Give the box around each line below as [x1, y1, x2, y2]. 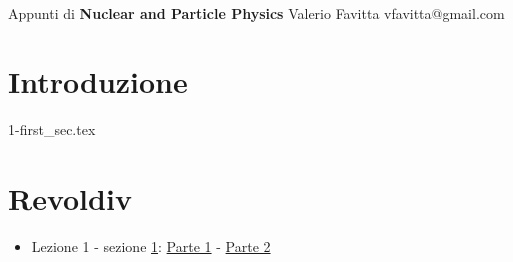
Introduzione [8, 61, 188, 102]
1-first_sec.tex [8, 119, 96, 140]
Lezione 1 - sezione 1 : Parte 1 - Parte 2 [31, 236, 271, 257]
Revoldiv [8, 178, 132, 219]
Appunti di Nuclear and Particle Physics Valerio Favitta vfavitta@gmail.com [8, 2, 505, 23]
